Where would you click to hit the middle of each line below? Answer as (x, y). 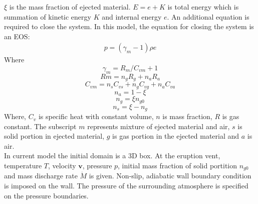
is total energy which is (203, 7)
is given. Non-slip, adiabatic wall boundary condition (170, 176)
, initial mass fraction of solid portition (178, 166)
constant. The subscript (40, 126)
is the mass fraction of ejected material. (70, 7)
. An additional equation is (208, 16)
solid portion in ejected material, (54, 136)
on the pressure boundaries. (46, 195)
